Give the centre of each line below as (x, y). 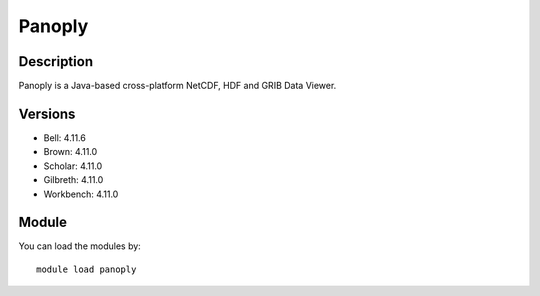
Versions (47, 113)
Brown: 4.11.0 (70, 152)
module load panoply (86, 269)
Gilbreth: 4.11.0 (73, 180)
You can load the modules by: (80, 246)
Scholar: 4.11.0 (73, 166)
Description (56, 61)
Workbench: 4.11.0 (81, 194)
